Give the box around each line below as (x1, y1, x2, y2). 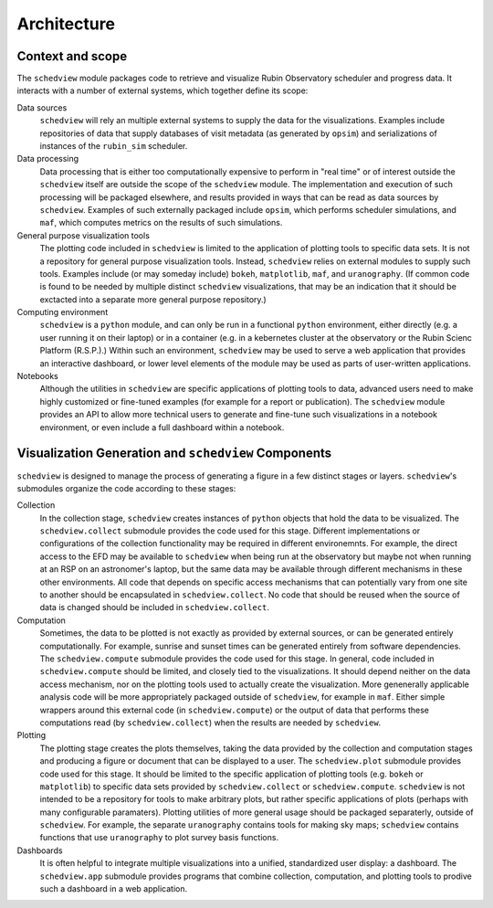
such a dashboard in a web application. (39, 883, 188, 894)
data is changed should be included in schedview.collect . (39, 602, 269, 613)
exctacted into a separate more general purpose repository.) (39, 293, 267, 305)
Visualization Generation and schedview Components (16, 446, 332, 461)
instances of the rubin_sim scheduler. (39, 141, 188, 152)
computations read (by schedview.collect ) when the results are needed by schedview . (39, 717, 382, 728)
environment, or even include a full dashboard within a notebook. (39, 421, 285, 433)
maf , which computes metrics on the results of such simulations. (39, 217, 283, 228)
